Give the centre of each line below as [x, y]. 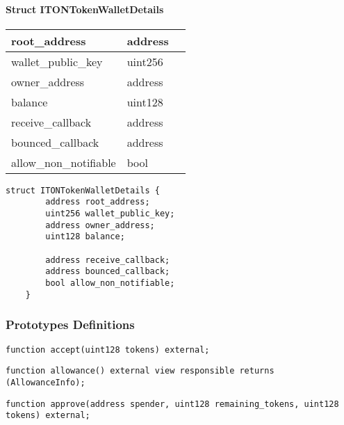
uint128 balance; [85, 237]
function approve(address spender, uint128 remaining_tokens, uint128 [172, 404]
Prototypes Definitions [70, 324]
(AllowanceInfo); [46, 382]
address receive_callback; [108, 260]
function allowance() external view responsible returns [140, 371]
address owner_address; [100, 225]
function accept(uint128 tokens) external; [108, 350]
